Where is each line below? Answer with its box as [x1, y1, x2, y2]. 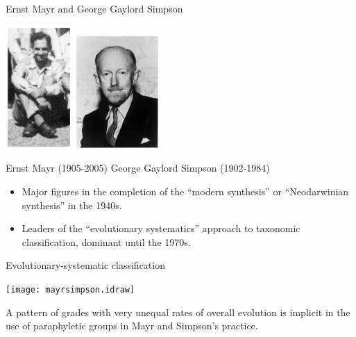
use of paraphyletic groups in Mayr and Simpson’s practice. [6, 318, 258, 333]
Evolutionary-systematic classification [6, 258, 165, 272]
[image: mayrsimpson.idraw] [6, 284, 135, 295]
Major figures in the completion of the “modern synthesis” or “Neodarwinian [22, 183, 349, 198]
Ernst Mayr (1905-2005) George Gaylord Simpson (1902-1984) [6, 161, 270, 175]
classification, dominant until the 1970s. [22, 234, 191, 249]
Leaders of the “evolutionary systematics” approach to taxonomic [22, 221, 300, 236]
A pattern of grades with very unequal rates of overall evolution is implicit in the [6, 304, 350, 319]
